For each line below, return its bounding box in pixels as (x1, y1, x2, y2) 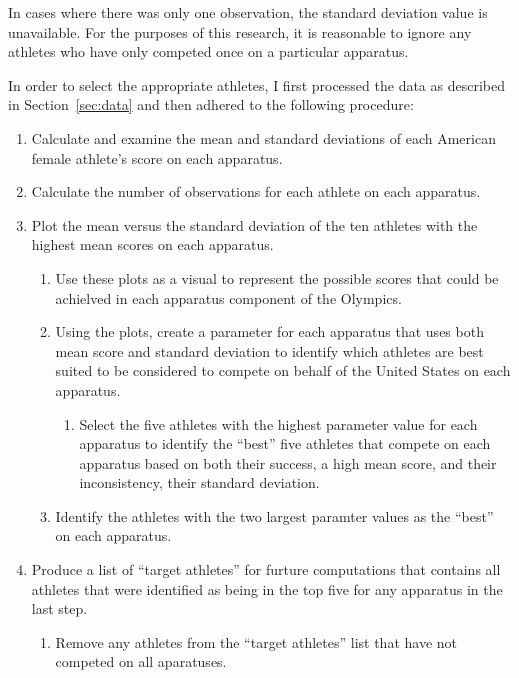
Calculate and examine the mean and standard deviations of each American (31, 127, 496, 148)
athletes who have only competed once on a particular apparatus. (8, 41, 409, 62)
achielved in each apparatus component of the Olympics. (55, 287, 402, 308)
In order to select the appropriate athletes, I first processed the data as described (8, 74, 505, 95)
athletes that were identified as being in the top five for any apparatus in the (31, 578, 503, 599)
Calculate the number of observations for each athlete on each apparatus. (31, 181, 481, 202)
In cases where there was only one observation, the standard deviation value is (8, 2, 488, 22)
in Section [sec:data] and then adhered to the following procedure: (8, 94, 414, 115)
